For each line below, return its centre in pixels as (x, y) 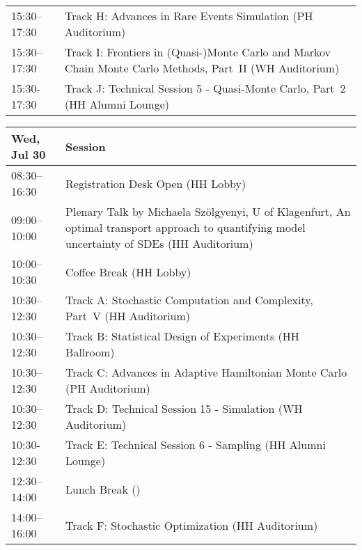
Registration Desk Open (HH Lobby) (156, 183)
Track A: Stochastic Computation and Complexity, (189, 300)
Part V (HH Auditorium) (128, 316)
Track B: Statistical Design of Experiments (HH (182, 336)
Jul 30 (29, 154)
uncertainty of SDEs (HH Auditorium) (159, 243)
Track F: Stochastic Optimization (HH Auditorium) (192, 525)
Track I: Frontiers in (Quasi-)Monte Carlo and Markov (198, 52)
